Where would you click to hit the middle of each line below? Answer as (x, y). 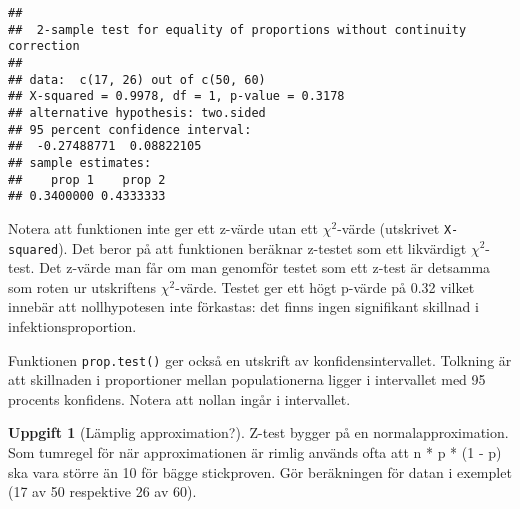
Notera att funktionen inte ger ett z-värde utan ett (163, 227)
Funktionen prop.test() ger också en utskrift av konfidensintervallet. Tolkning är (260, 359)
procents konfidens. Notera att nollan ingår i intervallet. (179, 398)
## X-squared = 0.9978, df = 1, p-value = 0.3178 (176, 96)
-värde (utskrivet (388, 227)
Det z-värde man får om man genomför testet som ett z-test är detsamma (265, 267)
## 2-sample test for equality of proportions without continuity (237, 29)
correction (44, 46)
